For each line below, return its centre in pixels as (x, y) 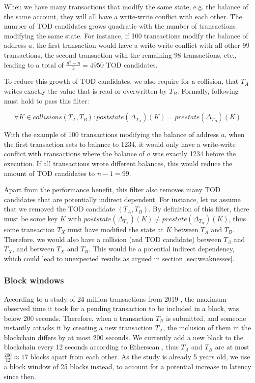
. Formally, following (208, 90)
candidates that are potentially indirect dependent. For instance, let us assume (122, 199)
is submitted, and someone (206, 318)
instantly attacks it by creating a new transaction (78, 328)
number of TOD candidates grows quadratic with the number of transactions (120, 26)
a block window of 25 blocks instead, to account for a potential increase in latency (128, 366)
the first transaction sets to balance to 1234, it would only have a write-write (120, 144)
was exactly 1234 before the (194, 154)
